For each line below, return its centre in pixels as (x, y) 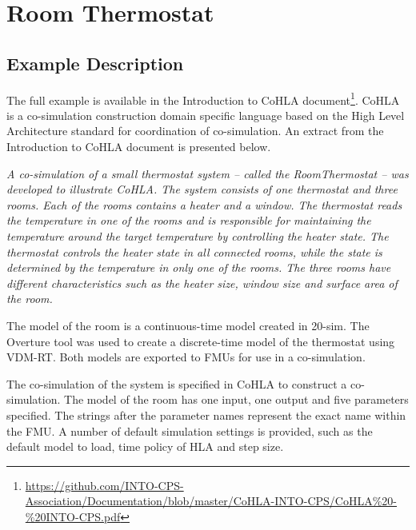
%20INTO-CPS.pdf (73, 516)
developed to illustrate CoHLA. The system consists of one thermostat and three (202, 189)
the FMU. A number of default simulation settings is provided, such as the (190, 430)
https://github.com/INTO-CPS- (104, 485)
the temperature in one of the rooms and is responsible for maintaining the (189, 220)
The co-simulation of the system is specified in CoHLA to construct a (177, 383)
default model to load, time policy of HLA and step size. (145, 446)
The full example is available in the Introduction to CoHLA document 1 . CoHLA (203, 98)
